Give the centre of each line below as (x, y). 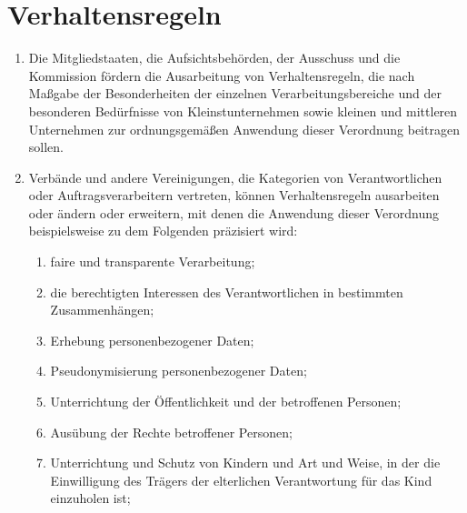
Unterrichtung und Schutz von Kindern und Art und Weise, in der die (245, 463)
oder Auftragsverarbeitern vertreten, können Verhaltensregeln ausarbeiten (234, 195)
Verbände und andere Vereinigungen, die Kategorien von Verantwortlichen (235, 177)
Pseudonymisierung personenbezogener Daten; (179, 371)
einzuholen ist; (90, 498)
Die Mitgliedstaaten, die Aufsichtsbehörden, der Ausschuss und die (214, 58)
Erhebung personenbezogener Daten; (152, 340)
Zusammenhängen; (102, 310)
